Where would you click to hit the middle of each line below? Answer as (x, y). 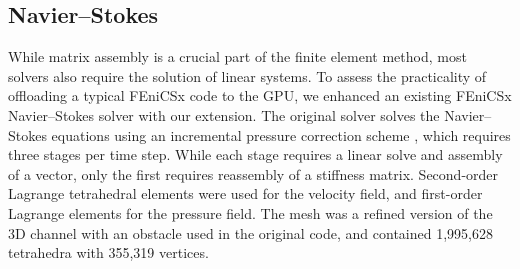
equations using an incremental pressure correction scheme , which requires (281, 134)
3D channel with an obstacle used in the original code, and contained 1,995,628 (250, 232)
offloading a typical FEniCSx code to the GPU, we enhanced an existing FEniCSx (260, 95)
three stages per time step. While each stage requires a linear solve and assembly (255, 154)
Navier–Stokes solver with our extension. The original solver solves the (224, 114)
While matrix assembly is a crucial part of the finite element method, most (237, 56)
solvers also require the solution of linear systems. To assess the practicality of (247, 75)
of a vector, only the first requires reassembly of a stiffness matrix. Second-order (253, 173)
